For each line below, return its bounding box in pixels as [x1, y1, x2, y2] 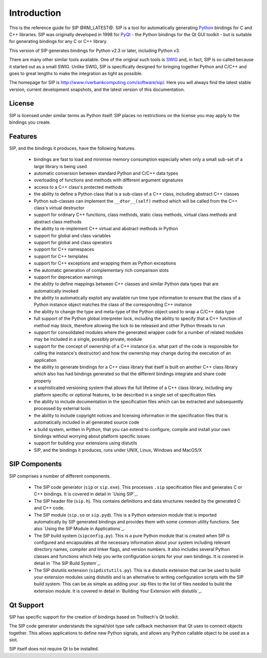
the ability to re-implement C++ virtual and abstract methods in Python [34, 225, 178, 232]
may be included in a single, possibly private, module [34, 336, 142, 342]
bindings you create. [9, 119, 51, 125]
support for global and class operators [34, 239, 112, 245]
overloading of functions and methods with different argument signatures [34, 177, 183, 183]
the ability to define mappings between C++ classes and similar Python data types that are [34, 281, 219, 287]
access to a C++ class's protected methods [34, 184, 123, 190]
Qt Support [9, 601, 44, 609]
